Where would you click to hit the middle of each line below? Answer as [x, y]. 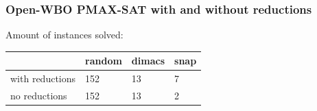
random [104, 61]
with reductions [43, 78]
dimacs [148, 61]
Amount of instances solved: [64, 35]
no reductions [39, 95]
